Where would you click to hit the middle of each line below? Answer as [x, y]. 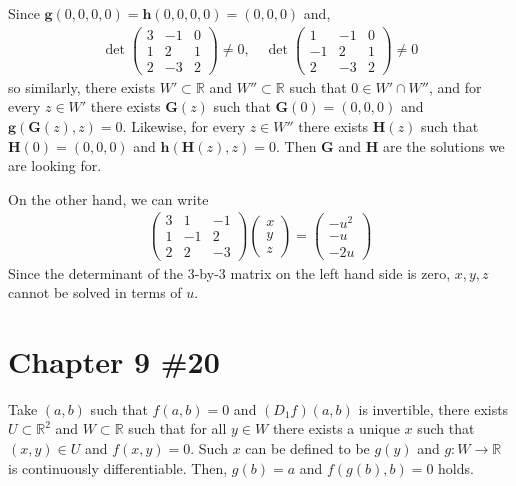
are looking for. [55, 165]
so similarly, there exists [81, 86]
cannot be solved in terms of [95, 292]
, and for [455, 86]
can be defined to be [307, 448]
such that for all [177, 428]
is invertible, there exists [433, 408]
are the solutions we [443, 145]
